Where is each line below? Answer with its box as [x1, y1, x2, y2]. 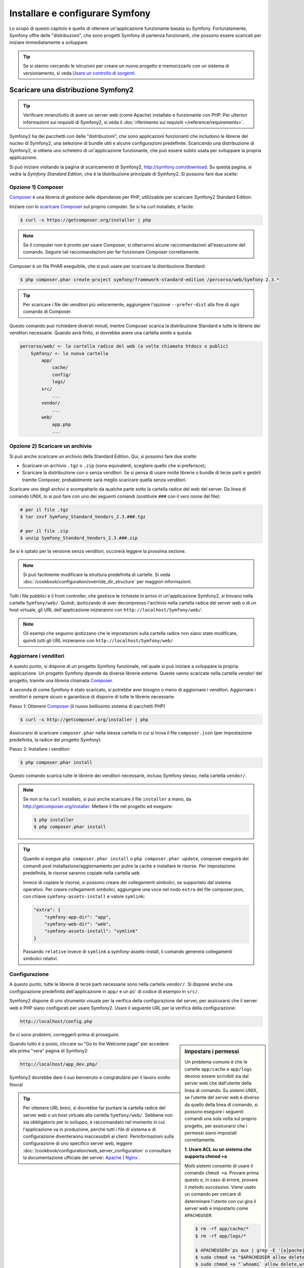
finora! [9, 1081, 23, 1087]
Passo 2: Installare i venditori [9, 746, 70, 752]
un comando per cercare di [184, 1191, 242, 1197]
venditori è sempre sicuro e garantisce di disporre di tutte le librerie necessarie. [9, 694, 175, 700]
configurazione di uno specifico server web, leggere [23, 1140, 133, 1146]
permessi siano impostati [184, 1130, 237, 1136]
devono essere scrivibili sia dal [184, 1073, 249, 1079]
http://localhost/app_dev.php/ [20, 1062, 98, 1067]
